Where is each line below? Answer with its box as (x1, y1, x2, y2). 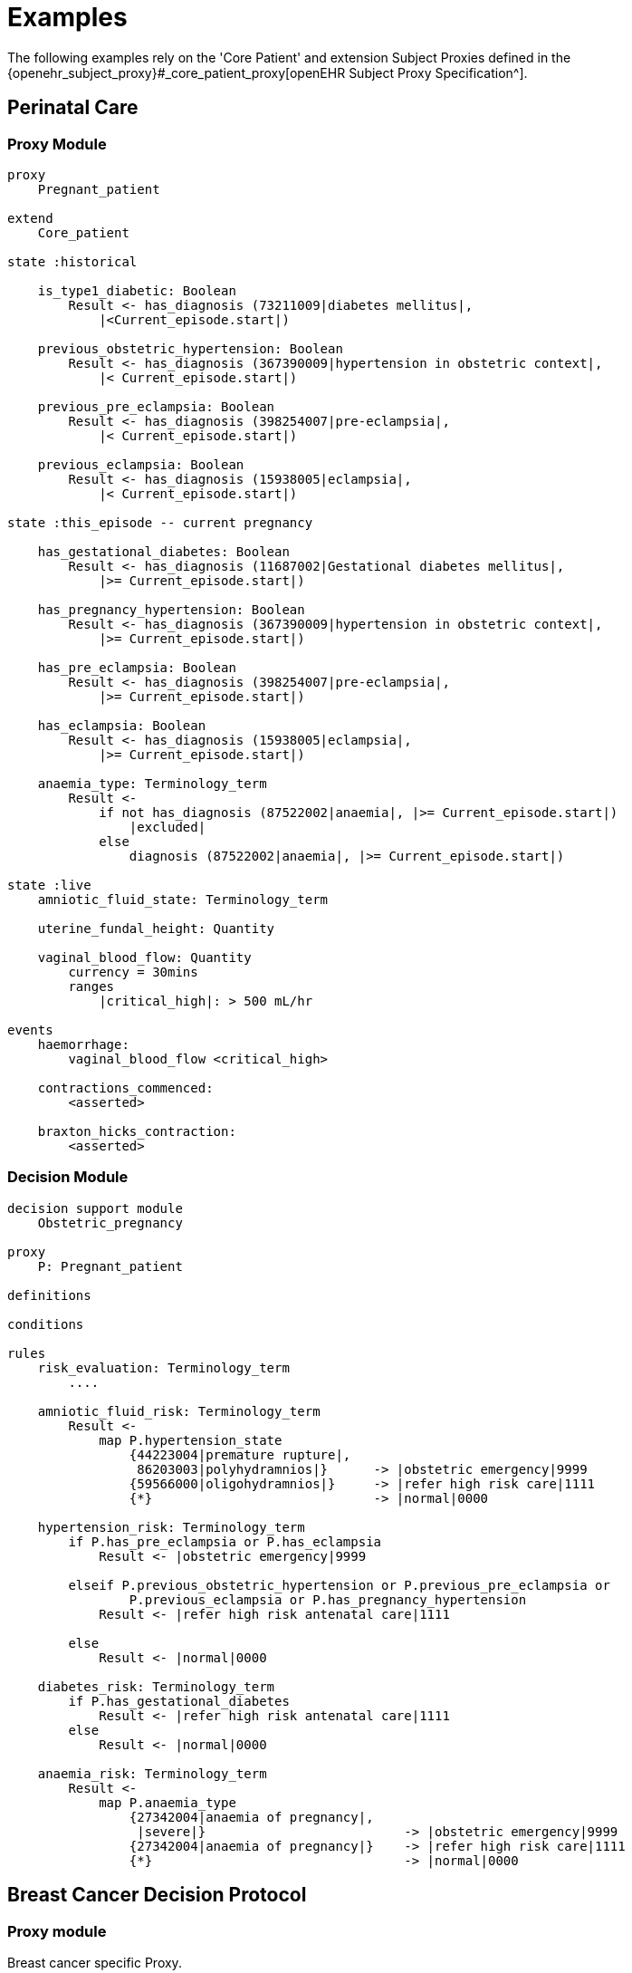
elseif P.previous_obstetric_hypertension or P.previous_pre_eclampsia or (68, 1577, 610, 1593)
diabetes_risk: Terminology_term (37, 1679, 275, 1694)
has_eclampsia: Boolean (37, 717, 206, 733)
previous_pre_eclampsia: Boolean (37, 399, 275, 414)
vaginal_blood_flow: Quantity (37, 949, 252, 965)
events (7, 1022, 53, 1037)
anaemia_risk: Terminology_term (37, 1766, 267, 1781)
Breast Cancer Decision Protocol (7, 1883, 307, 1907)
